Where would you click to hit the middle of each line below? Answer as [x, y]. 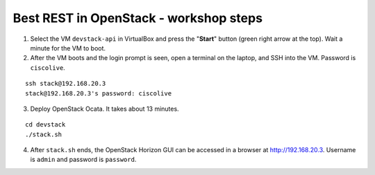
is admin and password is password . [83, 160]
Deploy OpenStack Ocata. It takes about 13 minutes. [105, 109]
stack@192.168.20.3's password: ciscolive [99, 93]
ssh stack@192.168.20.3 [66, 84]
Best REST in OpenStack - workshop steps [138, 18]
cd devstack [45, 125]
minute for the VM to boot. [68, 48]
